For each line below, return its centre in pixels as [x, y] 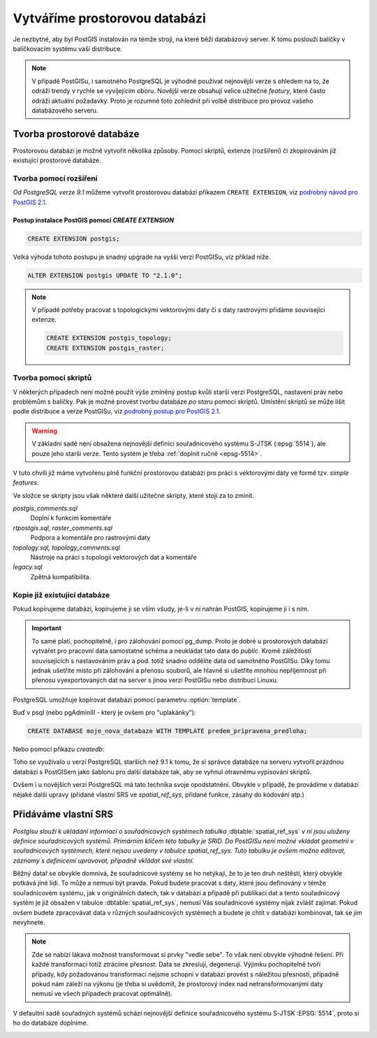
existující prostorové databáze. [57, 160]
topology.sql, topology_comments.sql [66, 547]
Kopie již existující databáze [61, 595]
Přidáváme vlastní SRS [63, 815]
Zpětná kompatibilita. [61, 576]
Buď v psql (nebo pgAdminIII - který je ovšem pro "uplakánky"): [104, 713]
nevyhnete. [29, 923]
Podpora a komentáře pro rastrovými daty [90, 538]
